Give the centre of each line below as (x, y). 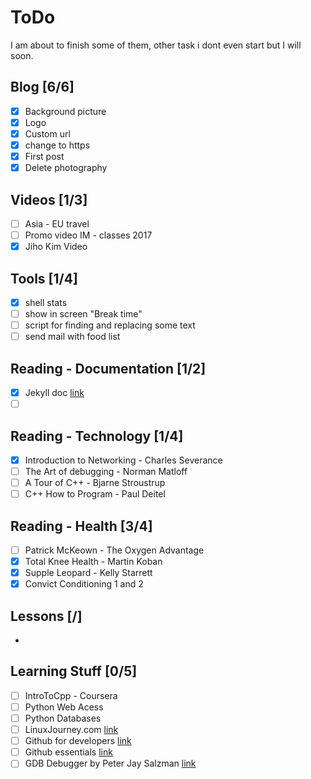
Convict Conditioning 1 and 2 (84, 584)
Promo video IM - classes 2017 (88, 235)
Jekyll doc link (54, 392)
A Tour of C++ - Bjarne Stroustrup (95, 483)
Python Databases (63, 718)
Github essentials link (68, 752)
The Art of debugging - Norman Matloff (106, 471)
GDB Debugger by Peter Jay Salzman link (110, 763)
